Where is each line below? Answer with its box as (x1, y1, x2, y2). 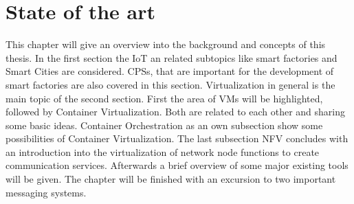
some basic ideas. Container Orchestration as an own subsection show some (5, 117, 323, 132)
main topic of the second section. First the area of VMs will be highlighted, (5, 91, 323, 105)
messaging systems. (5, 185, 87, 199)
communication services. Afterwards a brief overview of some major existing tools (5, 158, 349, 172)
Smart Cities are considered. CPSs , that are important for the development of (5, 64, 334, 78)
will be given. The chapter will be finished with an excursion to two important (5, 172, 336, 186)
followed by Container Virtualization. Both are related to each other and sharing (5, 104, 346, 119)
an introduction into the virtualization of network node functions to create (5, 144, 320, 159)
